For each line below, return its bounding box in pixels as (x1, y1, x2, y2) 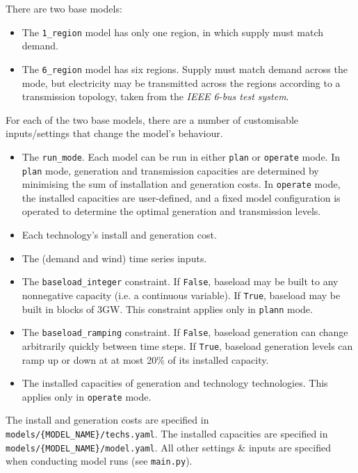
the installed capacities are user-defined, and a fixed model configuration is (22, 190, 341, 205)
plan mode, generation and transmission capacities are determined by (22, 163, 319, 177)
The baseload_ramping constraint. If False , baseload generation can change (22, 325, 348, 339)
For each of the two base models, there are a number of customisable (6, 112, 298, 127)
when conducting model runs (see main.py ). (6, 454, 193, 468)
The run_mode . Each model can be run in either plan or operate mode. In (22, 149, 340, 163)
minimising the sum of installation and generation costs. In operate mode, (22, 177, 341, 191)
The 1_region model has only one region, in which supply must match (22, 24, 324, 39)
